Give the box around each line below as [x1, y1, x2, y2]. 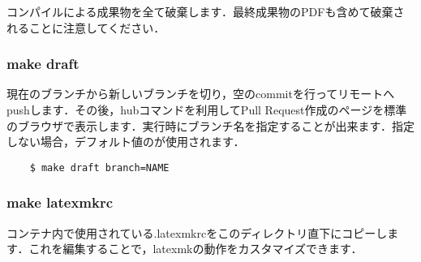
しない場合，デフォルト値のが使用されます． [6, 133, 245, 150]
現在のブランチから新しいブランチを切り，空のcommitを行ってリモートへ [6, 85, 395, 102]
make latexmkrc [6, 192, 114, 213]
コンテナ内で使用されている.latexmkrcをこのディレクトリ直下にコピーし [6, 224, 388, 241]
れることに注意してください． [6, 19, 165, 36]
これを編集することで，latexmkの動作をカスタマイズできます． [28, 240, 363, 257]
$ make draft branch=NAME [29, 161, 170, 174]
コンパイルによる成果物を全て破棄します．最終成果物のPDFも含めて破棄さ [6, 3, 405, 19]
